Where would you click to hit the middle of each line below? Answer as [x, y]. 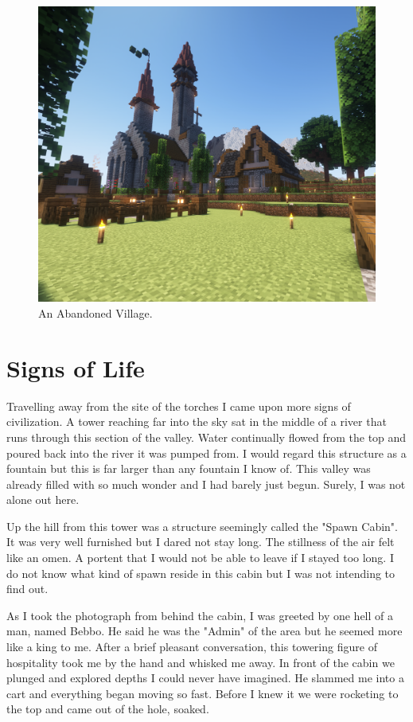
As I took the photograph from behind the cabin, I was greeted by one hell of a [200, 615]
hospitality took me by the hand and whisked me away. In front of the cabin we [201, 662]
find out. [27, 589]
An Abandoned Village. [95, 313]
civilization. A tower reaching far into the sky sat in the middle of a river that [197, 421]
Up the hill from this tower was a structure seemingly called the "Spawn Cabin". [202, 526]
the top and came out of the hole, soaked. [108, 709]
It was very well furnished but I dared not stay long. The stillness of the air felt [201, 542]
